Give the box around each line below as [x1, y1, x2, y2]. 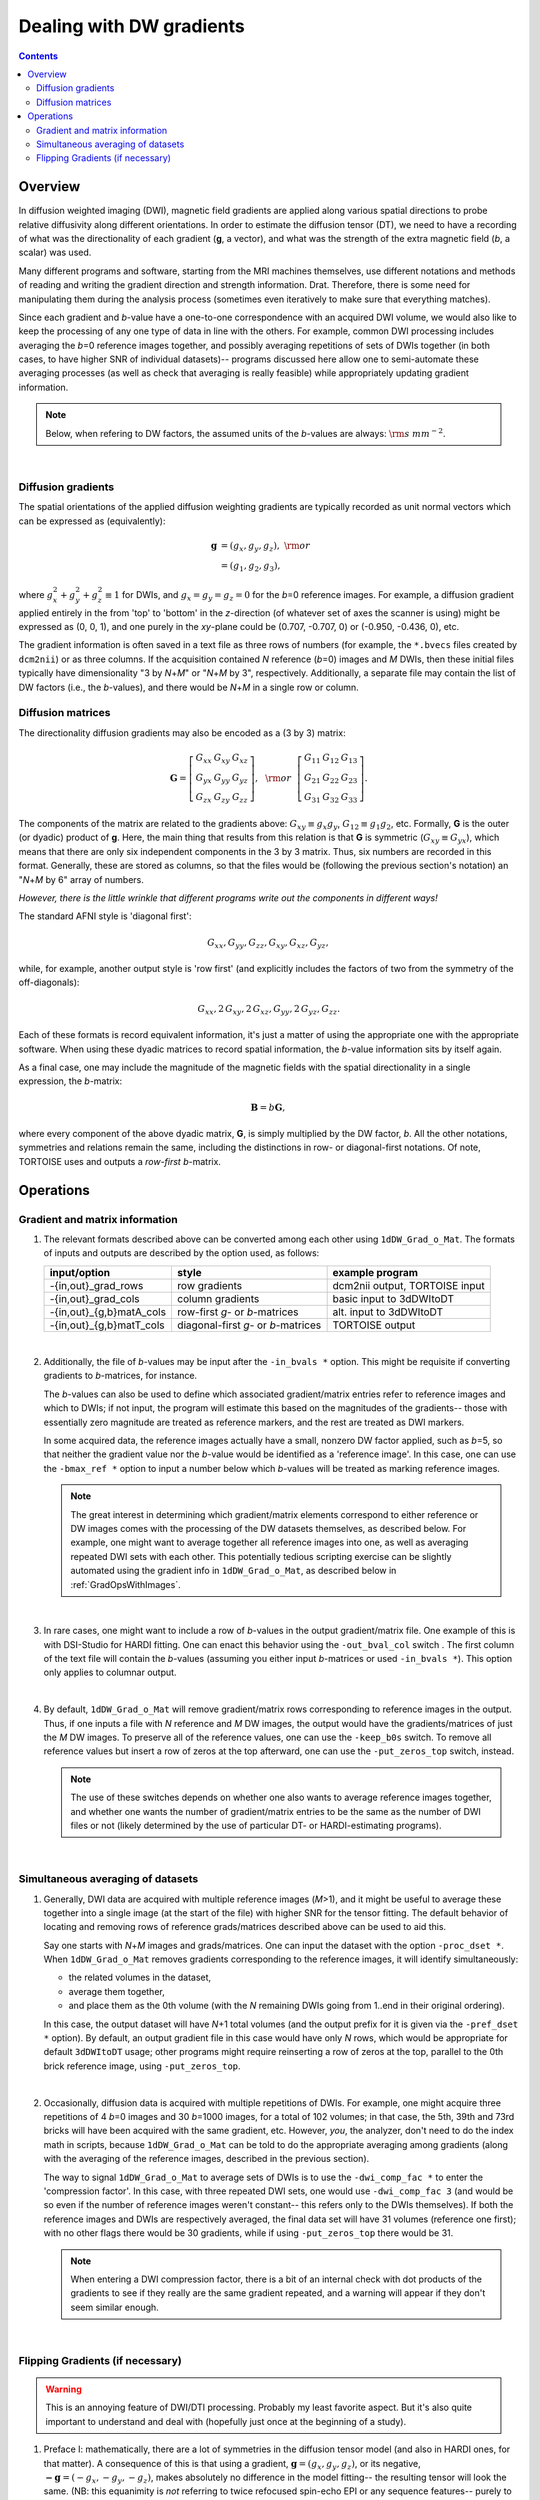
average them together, [68, 1985, 165, 1997]
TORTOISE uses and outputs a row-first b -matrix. [18, 1155, 222, 1167]
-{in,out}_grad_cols [49, 1291, 140, 1305]
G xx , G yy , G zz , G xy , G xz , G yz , [206, 936, 329, 950]
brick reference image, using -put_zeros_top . [43, 2060, 241, 2072]
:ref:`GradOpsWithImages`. [70, 1578, 181, 1590]
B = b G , [250, 1101, 286, 1113]
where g [18, 588, 54, 600]
